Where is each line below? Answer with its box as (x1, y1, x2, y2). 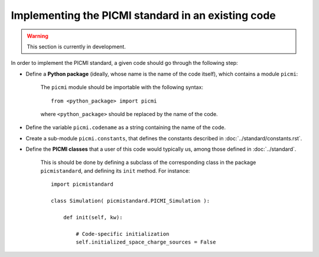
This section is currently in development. (27, 43, 126, 50)
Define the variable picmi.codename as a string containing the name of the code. (25, 124, 226, 131)
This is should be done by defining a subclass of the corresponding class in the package (40, 159, 256, 166)
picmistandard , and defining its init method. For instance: (40, 167, 190, 174)
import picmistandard (51, 181, 113, 188)
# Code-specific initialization (76, 230, 170, 237)
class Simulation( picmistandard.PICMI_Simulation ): (51, 197, 210, 205)
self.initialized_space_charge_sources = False (76, 239, 216, 245)
